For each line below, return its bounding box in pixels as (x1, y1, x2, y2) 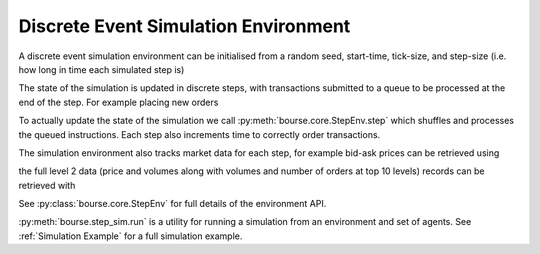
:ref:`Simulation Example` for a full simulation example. (18, 230, 243, 242)
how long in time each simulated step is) (18, 63, 185, 75)
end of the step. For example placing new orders (18, 96, 219, 108)
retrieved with (18, 179, 76, 191)
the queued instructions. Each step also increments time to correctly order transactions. (18, 128, 381, 140)
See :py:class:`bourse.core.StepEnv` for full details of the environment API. (18, 198, 327, 210)
